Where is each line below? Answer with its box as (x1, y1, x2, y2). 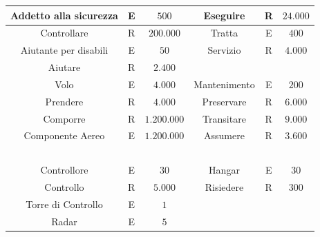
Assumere (204, 128, 245, 143)
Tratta (210, 25, 238, 40)
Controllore (40, 163, 88, 177)
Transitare (203, 111, 246, 125)
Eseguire (203, 8, 245, 22)
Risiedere (205, 179, 244, 194)
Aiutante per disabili (20, 43, 109, 57)
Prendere (45, 94, 84, 108)
